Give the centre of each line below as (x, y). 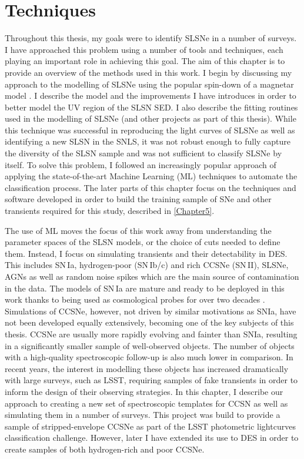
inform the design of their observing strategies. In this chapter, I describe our (144, 391)
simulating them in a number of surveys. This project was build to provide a (143, 415)
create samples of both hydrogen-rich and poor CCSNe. (105, 449)
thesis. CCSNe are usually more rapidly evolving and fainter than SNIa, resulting (151, 334)
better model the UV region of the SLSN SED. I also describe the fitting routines (151, 107)
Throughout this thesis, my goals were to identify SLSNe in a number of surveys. (151, 38)
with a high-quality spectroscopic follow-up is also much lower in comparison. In (149, 357)
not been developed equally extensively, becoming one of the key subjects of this (149, 322)
